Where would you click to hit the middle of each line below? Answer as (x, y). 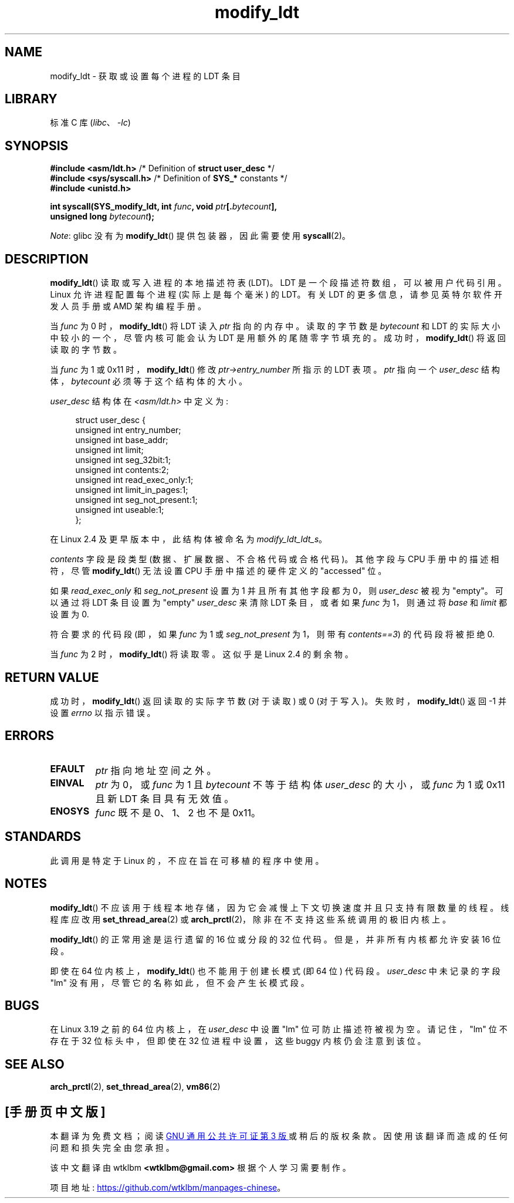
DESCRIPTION (47, 259)
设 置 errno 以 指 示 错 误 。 (103, 712)
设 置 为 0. (70, 614)
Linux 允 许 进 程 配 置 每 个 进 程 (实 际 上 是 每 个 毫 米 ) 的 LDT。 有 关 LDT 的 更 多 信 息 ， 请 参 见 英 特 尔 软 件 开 (276, 295)
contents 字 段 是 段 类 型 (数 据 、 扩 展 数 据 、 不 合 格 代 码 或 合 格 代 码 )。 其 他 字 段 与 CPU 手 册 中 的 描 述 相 (275, 559)
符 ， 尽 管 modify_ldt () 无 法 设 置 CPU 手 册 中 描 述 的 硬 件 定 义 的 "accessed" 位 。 (218, 571)
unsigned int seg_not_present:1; (136, 500)
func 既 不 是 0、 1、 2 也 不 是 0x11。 (178, 812)
